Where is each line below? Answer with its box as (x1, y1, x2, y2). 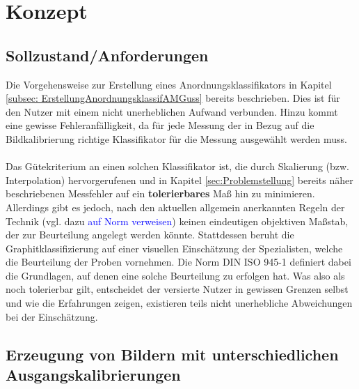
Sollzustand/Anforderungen (6, 44, 209, 66)
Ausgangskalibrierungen (6, 364, 181, 386)
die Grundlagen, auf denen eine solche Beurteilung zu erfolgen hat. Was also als (6, 268, 345, 282)
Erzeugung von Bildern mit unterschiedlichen (6, 343, 339, 365)
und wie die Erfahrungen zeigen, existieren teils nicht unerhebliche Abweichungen (6, 296, 353, 310)
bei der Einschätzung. (6, 309, 98, 323)
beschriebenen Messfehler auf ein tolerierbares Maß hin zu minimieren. (6, 186, 315, 201)
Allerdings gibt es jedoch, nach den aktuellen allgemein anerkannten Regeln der (6, 199, 345, 214)
